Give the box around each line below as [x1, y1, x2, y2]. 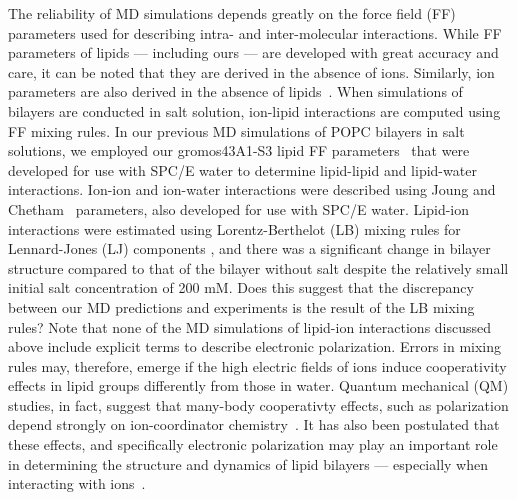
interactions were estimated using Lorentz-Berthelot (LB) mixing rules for [8, 218, 461, 239]
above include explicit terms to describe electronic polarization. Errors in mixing [8, 336, 502, 357]
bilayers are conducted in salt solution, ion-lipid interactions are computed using [8, 100, 501, 121]
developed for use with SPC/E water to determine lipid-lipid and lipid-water [8, 159, 477, 180]
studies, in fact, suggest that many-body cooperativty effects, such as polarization [8, 394, 509, 415]
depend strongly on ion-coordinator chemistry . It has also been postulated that [8, 414, 500, 435]
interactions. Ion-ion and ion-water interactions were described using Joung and [8, 179, 496, 200]
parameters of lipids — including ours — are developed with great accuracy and [8, 42, 499, 63]
